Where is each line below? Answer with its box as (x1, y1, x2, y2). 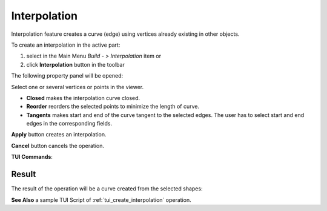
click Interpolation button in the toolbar (26, 61, 125, 68)
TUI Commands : (11, 153, 53, 161)
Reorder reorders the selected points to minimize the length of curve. (26, 103, 200, 110)
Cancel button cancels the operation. (11, 142, 105, 149)
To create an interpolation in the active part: (11, 41, 121, 49)
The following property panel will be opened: (11, 72, 124, 79)
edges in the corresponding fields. (26, 120, 112, 127)
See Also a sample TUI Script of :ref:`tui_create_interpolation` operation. (11, 196, 191, 203)
